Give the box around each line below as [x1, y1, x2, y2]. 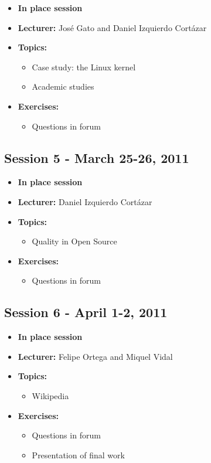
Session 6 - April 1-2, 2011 [4, 303, 168, 321]
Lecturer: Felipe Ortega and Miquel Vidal [18, 350, 173, 362]
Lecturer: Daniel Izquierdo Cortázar [18, 195, 152, 207]
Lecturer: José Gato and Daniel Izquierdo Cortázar [18, 21, 207, 33]
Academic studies [32, 80, 94, 93]
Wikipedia [32, 389, 69, 401]
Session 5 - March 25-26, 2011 [4, 148, 189, 166]
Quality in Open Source [32, 235, 117, 247]
